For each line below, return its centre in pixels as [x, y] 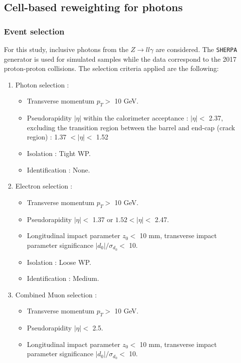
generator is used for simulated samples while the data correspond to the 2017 [120, 59]
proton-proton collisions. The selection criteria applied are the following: [112, 68]
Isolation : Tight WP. [59, 153]
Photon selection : [42, 84]
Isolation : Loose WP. [59, 262]
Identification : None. [59, 169]
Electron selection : [44, 186]
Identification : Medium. [63, 278]
